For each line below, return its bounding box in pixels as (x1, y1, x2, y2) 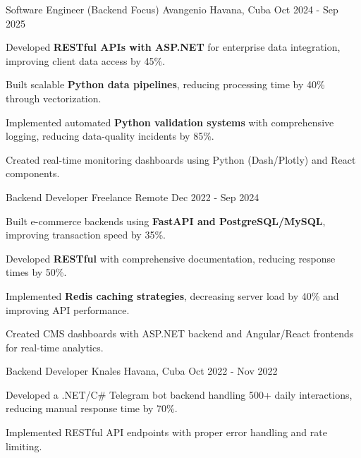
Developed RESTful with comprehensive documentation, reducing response (6, 251, 336, 265)
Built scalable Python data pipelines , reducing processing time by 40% (6, 77, 325, 92)
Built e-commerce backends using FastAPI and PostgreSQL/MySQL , (6, 213, 326, 228)
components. (6, 166, 60, 181)
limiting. (6, 438, 42, 453)
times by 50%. (6, 265, 67, 279)
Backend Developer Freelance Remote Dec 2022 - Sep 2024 (6, 189, 259, 204)
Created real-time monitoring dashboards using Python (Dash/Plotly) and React (6, 152, 356, 167)
